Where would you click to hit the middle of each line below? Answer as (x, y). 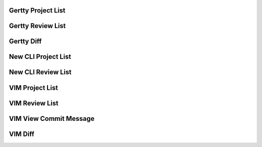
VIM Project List (33, 88)
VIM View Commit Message (52, 118)
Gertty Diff (25, 41)
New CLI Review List (40, 72)
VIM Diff (22, 134)
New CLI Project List (40, 57)
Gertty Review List (37, 26)
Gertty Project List (37, 10)
